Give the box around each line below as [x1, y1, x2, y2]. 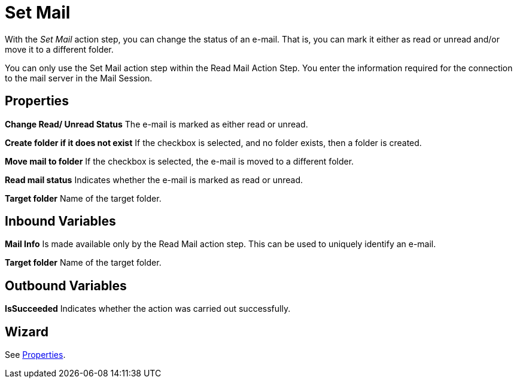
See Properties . [5, 349, 66, 360]
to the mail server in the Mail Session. [5, 72, 153, 83]
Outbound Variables [5, 278, 127, 293]
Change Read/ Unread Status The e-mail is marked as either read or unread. [5, 118, 308, 129]
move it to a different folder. [5, 44, 114, 54]
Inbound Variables [5, 214, 116, 229]
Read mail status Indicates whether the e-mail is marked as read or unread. [5, 174, 303, 185]
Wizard [5, 324, 48, 339]
